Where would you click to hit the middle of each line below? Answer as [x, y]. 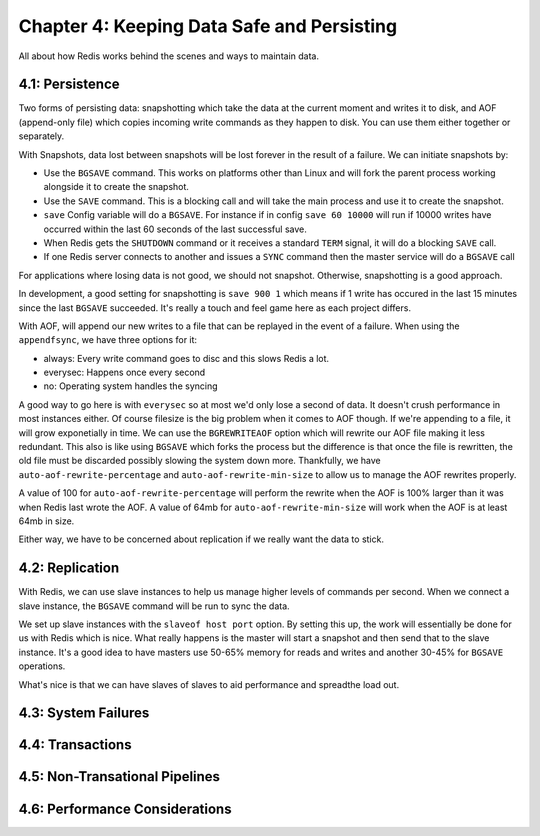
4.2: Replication [69, 568]
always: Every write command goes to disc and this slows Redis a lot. [186, 358]
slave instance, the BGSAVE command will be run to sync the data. [154, 606]
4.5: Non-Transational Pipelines [119, 776]
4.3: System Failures [84, 713]
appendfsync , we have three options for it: [108, 340]
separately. [41, 136]
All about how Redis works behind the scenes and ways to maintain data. [169, 56]
